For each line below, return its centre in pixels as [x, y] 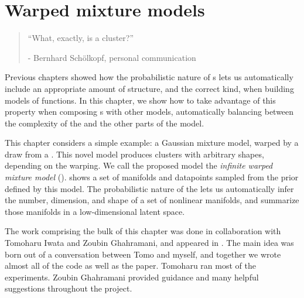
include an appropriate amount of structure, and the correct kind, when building [149, 88]
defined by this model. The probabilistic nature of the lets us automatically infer [149, 188]
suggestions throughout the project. [69, 288]
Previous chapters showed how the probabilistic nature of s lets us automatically [149, 77]
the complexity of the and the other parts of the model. [105, 123]
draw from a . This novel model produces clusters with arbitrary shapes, [134, 154]
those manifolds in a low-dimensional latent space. [95, 211]
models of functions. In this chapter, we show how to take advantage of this [140, 100]
